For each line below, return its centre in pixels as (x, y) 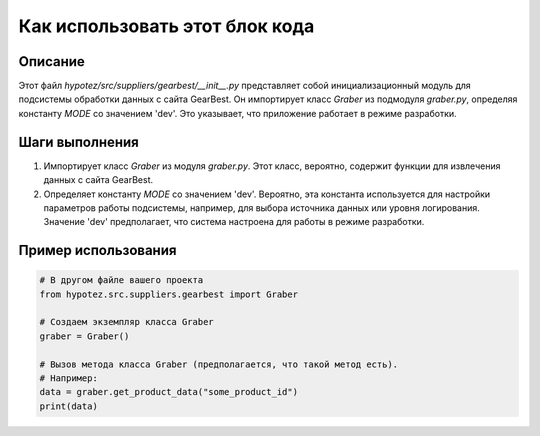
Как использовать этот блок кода (166, 26)
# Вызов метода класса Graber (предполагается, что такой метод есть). (219, 364)
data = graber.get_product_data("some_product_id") (169, 392)
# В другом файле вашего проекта (121, 280)
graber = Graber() (84, 336)
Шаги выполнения (78, 141)
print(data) (69, 406)
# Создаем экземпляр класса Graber (126, 322)
